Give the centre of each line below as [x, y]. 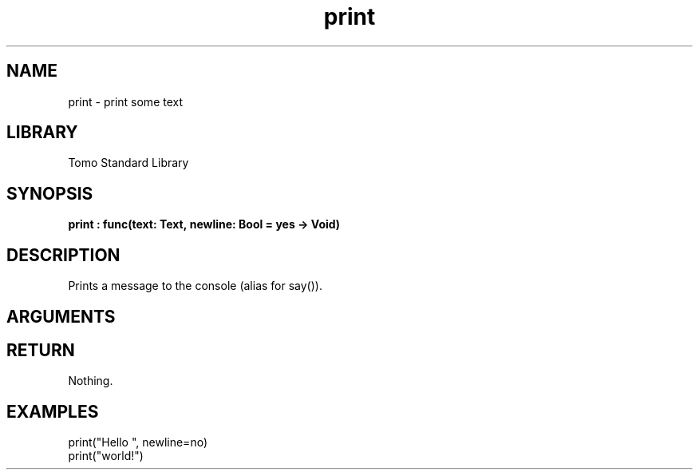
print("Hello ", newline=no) [138, 442]
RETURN [41, 350]
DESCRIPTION [63, 255]
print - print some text [126, 101]
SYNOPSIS [50, 193]
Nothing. [91, 381]
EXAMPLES [53, 411]
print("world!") [106, 456]
